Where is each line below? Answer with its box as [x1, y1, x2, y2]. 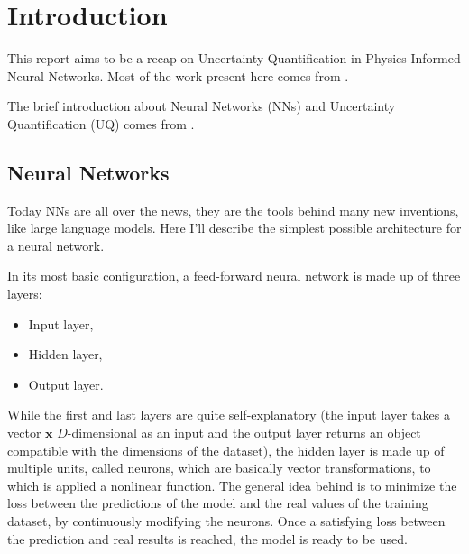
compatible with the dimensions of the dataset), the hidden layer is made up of [7, 440, 445, 459]
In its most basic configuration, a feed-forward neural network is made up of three [7, 266, 461, 285]
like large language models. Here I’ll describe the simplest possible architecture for [7, 218, 462, 237]
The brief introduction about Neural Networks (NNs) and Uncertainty [7, 97, 396, 115]
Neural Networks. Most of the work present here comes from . [7, 66, 349, 85]
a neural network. [7, 235, 105, 254]
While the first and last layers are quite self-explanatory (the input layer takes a [7, 405, 450, 424]
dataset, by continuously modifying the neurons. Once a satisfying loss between [7, 512, 446, 531]
